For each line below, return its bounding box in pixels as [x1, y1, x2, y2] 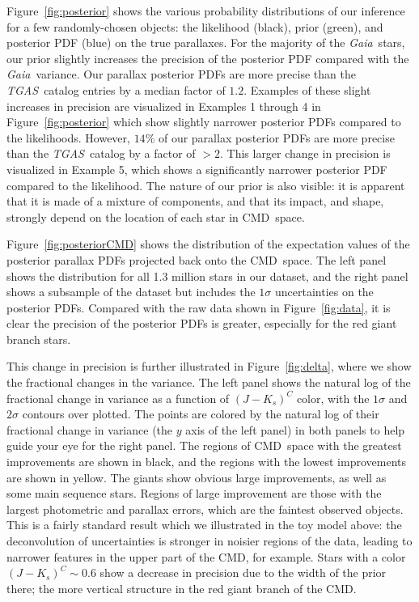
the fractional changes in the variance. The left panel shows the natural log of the [6, 374, 411, 391]
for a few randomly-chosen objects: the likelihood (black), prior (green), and [6, 18, 383, 35]
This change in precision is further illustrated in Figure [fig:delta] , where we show [6, 358, 412, 375]
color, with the [296, 389, 370, 406]
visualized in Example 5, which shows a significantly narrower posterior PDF [6, 160, 387, 177]
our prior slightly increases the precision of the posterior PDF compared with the [6, 49, 409, 66]
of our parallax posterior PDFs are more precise [158, 129, 395, 146]
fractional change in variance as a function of [6, 389, 230, 406]
